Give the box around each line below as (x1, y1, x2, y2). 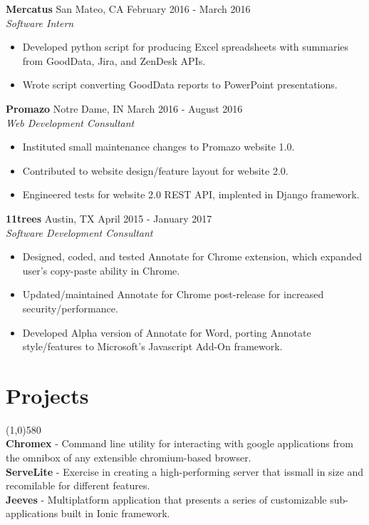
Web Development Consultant (6, 115, 135, 130)
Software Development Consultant (6, 225, 153, 240)
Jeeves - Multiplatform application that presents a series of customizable (6, 491, 327, 506)
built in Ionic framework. (61, 506, 170, 521)
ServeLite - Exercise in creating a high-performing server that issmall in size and (6, 464, 364, 479)
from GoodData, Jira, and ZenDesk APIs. (22, 53, 206, 68)
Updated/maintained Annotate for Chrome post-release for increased (22, 287, 324, 302)
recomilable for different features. (6, 478, 150, 493)
